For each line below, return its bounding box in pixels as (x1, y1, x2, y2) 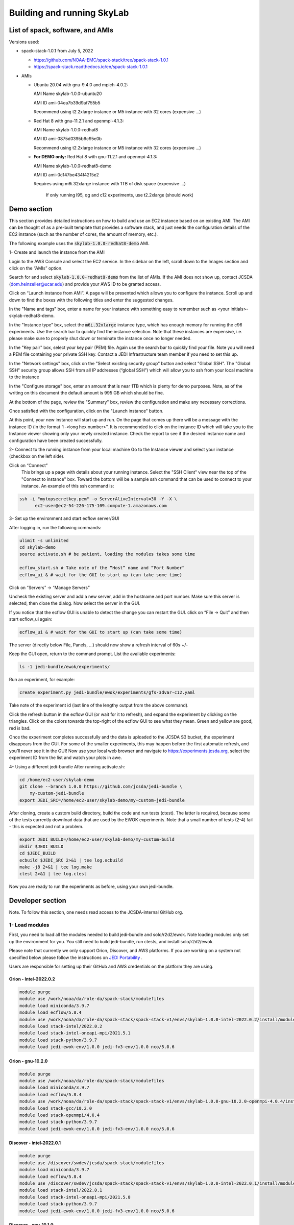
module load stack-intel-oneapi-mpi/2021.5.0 (19, 1194, 131, 1200)
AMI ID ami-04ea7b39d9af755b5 (33, 99, 100, 105)
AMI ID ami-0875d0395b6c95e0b (33, 136, 102, 142)
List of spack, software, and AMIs (9, 26, 114, 34)
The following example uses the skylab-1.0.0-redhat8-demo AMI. (9, 240, 149, 246)
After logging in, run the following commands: (9, 524, 101, 530)
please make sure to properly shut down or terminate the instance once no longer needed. (9, 336, 192, 342)
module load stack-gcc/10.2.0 (19, 1105, 92, 1111)
